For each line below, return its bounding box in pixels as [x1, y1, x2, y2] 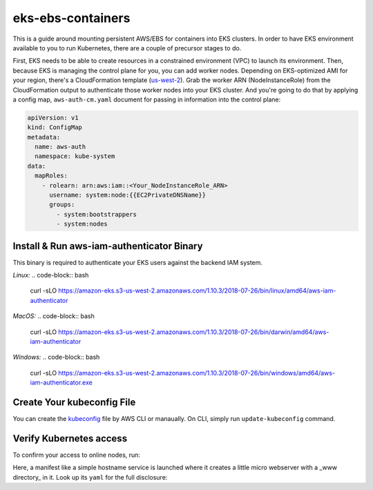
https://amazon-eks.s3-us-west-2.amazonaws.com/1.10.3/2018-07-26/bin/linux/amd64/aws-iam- [58, 286, 336, 295]
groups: [49, 201, 75, 208]
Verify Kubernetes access [12, 432, 128, 444]
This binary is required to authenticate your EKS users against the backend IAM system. [12, 258, 262, 266]
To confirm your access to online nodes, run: [12, 451, 141, 459]
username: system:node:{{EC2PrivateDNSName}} [49, 191, 207, 199]
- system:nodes [56, 220, 108, 228]
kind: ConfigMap [27, 124, 83, 131]
